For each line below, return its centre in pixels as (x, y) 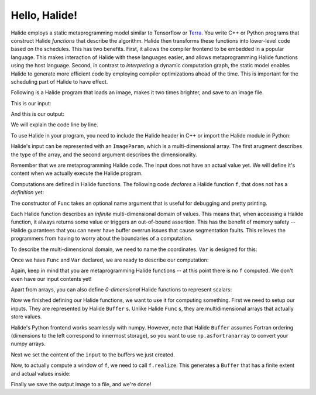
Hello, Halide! (44, 15)
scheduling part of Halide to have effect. (59, 81)
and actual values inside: (41, 373)
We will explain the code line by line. (55, 125)
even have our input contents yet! (51, 279)
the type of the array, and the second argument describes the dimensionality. (104, 154)
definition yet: (27, 193)
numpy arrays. (28, 344)
